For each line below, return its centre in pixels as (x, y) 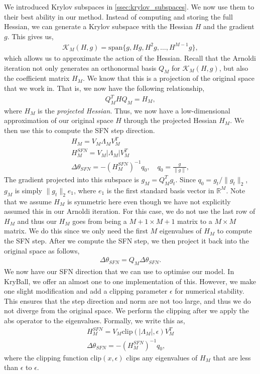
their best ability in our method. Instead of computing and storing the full (118, 16)
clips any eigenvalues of (162, 357)
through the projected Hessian (170, 120)
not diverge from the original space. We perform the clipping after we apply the (126, 310)
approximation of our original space (59, 120)
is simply (28, 190)
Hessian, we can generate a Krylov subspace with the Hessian (99, 26)
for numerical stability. (210, 291)
